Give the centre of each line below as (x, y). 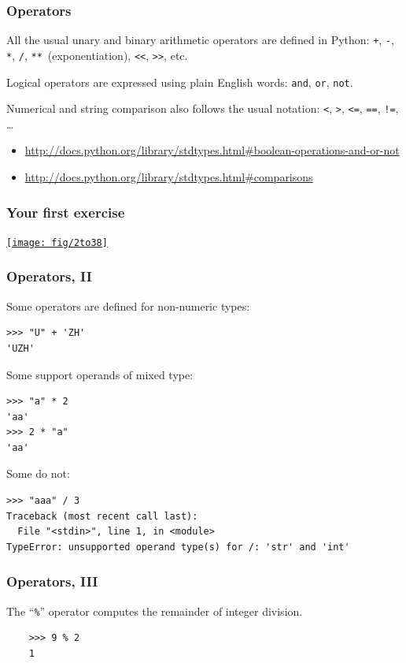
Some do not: (38, 473)
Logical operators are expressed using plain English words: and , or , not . (180, 82)
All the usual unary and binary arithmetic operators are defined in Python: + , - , (200, 40)
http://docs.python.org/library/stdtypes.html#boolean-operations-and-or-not (212, 150)
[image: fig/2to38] (57, 242)
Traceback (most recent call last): (102, 516)
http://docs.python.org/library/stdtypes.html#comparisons (169, 177)
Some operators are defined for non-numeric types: (128, 305)
